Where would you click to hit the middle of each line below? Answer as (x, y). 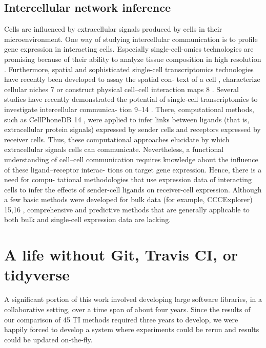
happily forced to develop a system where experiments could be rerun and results (132, 329)
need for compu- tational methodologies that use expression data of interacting (128, 179)
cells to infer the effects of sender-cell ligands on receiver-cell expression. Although (133, 189)
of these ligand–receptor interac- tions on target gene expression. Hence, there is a (133, 169)
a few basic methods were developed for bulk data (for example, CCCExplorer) (128, 199)
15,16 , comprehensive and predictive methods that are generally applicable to (127, 209)
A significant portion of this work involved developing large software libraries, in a (133, 299)
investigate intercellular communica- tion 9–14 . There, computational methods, (129, 109)
